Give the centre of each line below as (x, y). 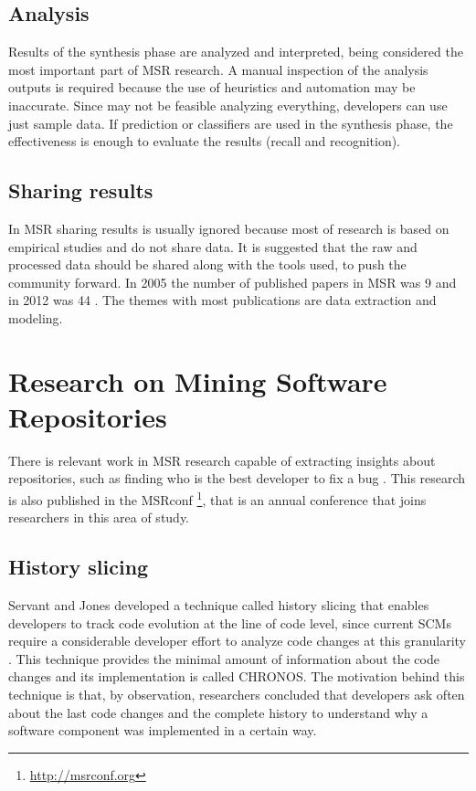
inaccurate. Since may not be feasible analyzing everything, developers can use (228, 105)
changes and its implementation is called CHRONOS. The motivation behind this (237, 676)
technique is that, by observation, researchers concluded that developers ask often (237, 695)
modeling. (36, 317)
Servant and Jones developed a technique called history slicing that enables (219, 605)
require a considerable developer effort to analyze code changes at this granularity (237, 641)
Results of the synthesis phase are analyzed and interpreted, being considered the (236, 52)
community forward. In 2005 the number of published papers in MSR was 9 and (233, 282)
